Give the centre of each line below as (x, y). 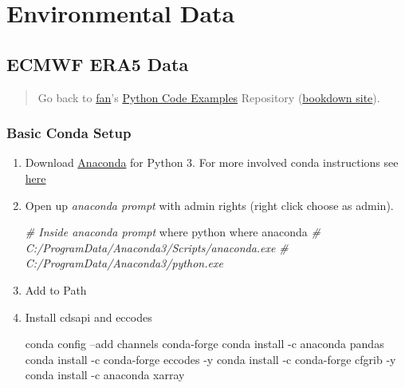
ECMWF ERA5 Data (98, 63)
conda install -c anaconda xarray (105, 375)
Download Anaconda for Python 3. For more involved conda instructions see (212, 162)
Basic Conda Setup (69, 133)
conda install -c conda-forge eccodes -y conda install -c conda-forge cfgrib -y (210, 359)
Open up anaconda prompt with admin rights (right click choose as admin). (209, 205)
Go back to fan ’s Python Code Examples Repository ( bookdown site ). (209, 97)
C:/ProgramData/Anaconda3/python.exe (124, 263)
